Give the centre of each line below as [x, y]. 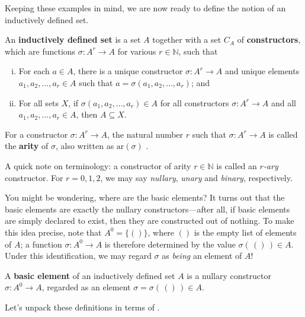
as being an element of [202, 256]
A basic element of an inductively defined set [90, 275]
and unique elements [262, 71]
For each [34, 71]
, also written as [85, 146]
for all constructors [195, 102]
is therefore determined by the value [170, 244]
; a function [41, 244]
